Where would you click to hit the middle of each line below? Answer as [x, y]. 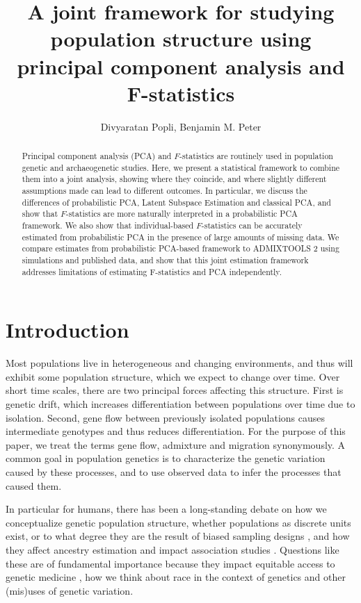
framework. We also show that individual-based [108, 225]
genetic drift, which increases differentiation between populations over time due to [180, 404]
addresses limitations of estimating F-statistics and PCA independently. [152, 271]
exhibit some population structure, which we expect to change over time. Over [173, 376]
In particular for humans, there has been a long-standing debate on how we [166, 509]
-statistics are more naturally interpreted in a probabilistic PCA [182, 214]
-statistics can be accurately [252, 225]
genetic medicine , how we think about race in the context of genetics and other [176, 577]
